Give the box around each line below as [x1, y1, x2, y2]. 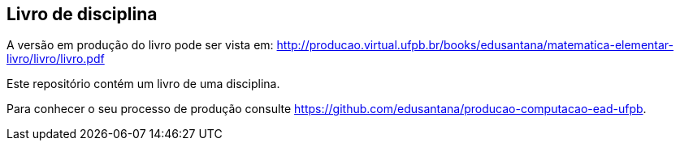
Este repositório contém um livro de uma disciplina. [6, 77, 280, 91]
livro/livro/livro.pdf [6, 52, 105, 66]
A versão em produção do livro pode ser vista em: [6, 38, 274, 52]
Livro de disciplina [6, 4, 158, 24]
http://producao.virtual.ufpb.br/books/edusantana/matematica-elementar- [276, 38, 674, 52]
